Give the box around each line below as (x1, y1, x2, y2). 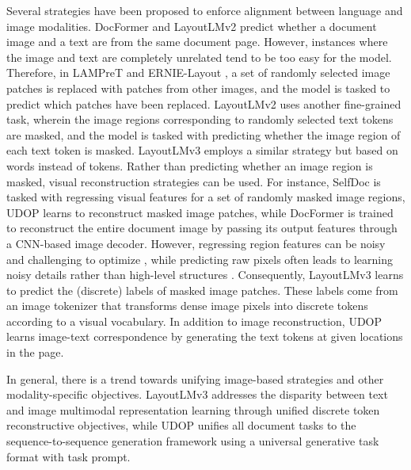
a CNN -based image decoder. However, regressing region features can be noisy (6, 235, 386, 251)
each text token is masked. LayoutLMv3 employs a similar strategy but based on (6, 142, 398, 159)
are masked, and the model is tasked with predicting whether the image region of (6, 126, 401, 143)
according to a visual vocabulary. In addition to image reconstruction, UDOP (6, 312, 382, 329)
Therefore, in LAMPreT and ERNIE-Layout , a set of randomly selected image (6, 64, 390, 81)
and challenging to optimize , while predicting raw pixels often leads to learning (6, 250, 393, 267)
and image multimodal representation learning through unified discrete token (6, 401, 380, 418)
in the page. (6, 344, 64, 361)
